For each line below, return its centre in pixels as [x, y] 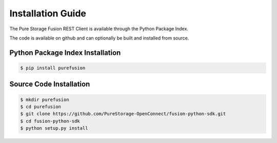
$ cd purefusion [41, 107]
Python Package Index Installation [65, 53]
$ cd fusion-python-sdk [50, 121]
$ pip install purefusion [53, 68]
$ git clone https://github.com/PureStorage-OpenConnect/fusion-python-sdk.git [123, 114]
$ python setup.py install [54, 128]
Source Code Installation [50, 84]
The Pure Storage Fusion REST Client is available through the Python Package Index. [99, 29]
